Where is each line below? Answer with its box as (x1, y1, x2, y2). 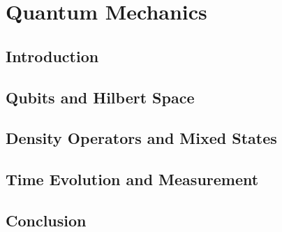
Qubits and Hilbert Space (6, 86, 195, 108)
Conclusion (6, 209, 87, 231)
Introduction (6, 45, 99, 66)
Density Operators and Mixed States (6, 127, 277, 149)
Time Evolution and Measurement (6, 168, 259, 190)
